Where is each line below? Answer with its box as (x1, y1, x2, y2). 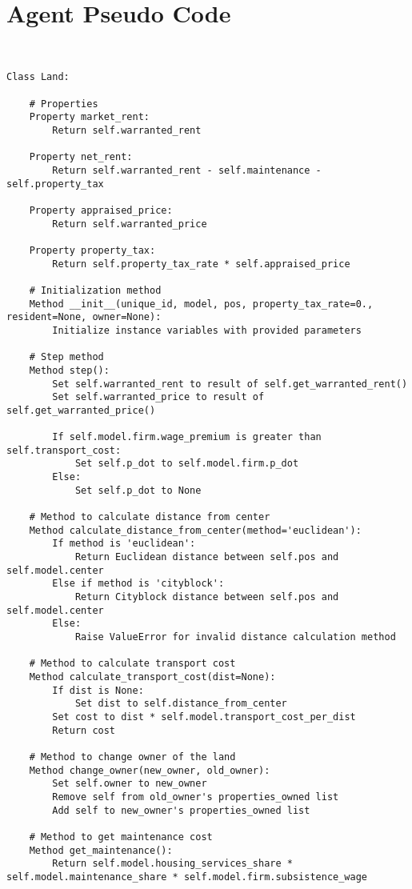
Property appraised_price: (29, 205, 173, 216)
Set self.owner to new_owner (52, 778, 207, 790)
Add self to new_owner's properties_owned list (52, 804, 310, 816)
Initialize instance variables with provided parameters (52, 324, 362, 336)
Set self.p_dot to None (74, 484, 202, 496)
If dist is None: (52, 684, 144, 696)
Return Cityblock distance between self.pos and (74, 591, 339, 603)
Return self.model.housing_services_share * (52, 858, 293, 870)
